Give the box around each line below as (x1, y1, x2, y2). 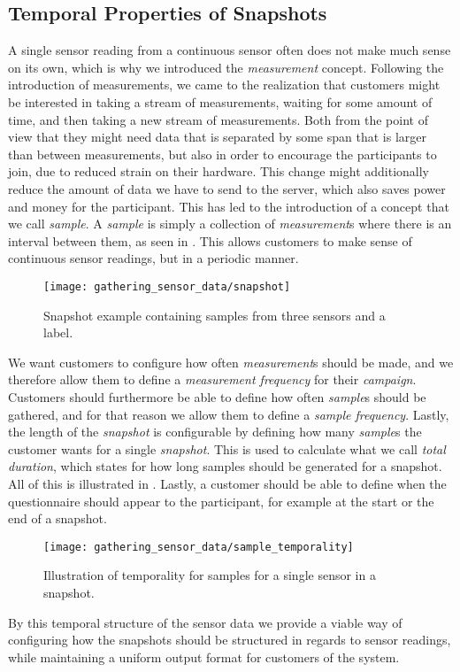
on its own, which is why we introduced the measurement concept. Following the (8, 58, 444, 76)
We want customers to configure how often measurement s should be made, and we (8, 352, 454, 371)
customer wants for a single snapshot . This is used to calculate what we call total (8, 439, 446, 458)
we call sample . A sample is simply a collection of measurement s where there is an (8, 214, 452, 233)
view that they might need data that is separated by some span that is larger (8, 127, 426, 146)
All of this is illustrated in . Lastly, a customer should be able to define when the (8, 474, 447, 492)
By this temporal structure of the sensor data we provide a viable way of (8, 613, 402, 631)
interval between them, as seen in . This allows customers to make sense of (8, 231, 412, 250)
